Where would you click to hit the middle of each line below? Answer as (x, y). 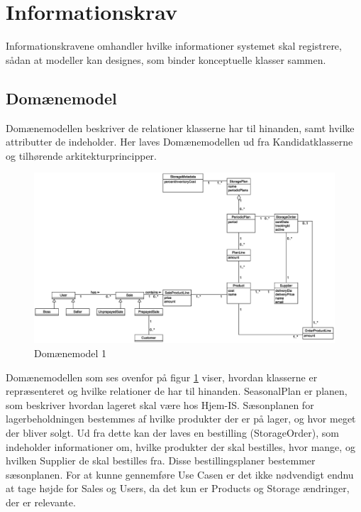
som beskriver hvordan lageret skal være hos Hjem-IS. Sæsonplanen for (160, 404)
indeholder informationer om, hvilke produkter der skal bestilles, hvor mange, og (180, 446)
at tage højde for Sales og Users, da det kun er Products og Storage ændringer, (178, 488)
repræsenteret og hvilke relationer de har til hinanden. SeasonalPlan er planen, (177, 391)
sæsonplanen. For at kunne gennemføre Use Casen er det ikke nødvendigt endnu (180, 474)
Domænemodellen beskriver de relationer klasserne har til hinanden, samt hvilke (180, 127)
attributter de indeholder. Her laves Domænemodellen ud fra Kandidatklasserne (179, 142)
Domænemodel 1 (71, 353)
